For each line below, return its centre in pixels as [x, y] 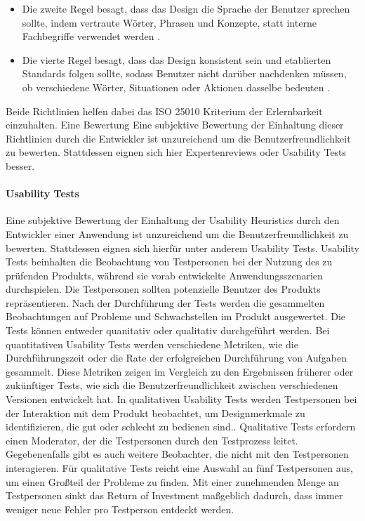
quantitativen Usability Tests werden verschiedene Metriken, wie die [152, 344]
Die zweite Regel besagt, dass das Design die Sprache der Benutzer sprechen [186, 8]
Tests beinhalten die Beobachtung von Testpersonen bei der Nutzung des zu [169, 262]
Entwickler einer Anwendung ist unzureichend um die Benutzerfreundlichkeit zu [177, 233]
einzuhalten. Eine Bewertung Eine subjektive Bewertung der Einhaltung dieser [175, 125]
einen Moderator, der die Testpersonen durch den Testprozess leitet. [152, 440]
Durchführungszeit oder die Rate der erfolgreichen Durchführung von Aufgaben [176, 358]
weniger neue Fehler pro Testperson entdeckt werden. [120, 509]
